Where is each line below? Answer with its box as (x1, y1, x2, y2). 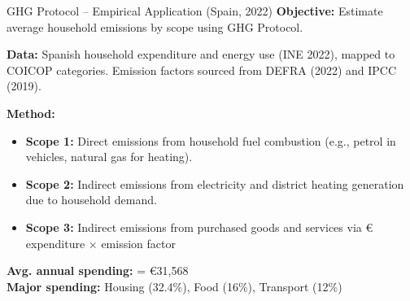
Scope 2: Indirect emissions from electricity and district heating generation (25, 175, 404, 192)
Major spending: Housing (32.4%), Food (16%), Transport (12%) (7, 277, 342, 294)
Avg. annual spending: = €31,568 (7, 262, 189, 279)
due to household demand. (25, 191, 157, 208)
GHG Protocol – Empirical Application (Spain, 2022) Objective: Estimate (7, 2, 383, 19)
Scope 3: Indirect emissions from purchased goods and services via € (25, 218, 373, 235)
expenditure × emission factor (25, 234, 176, 251)
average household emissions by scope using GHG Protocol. (7, 18, 303, 35)
